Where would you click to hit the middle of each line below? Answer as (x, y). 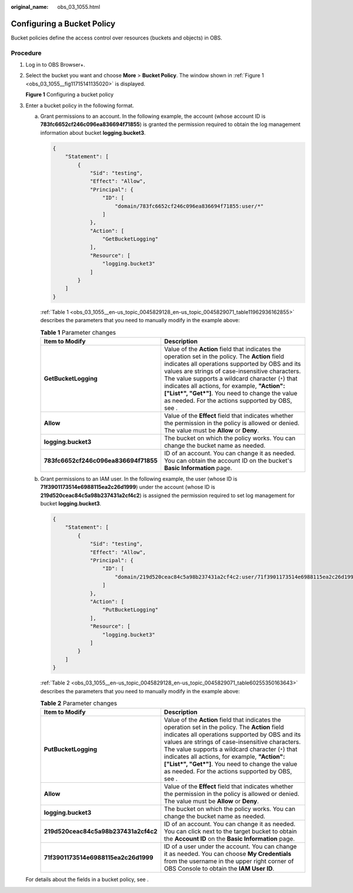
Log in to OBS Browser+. (55, 65)
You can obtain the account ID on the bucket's (228, 461)
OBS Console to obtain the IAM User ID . (219, 869)
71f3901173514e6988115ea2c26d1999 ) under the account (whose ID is (128, 487)
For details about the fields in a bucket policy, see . (87, 879)
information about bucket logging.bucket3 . (93, 133)
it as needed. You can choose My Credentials (227, 854)
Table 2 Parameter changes (79, 703)
